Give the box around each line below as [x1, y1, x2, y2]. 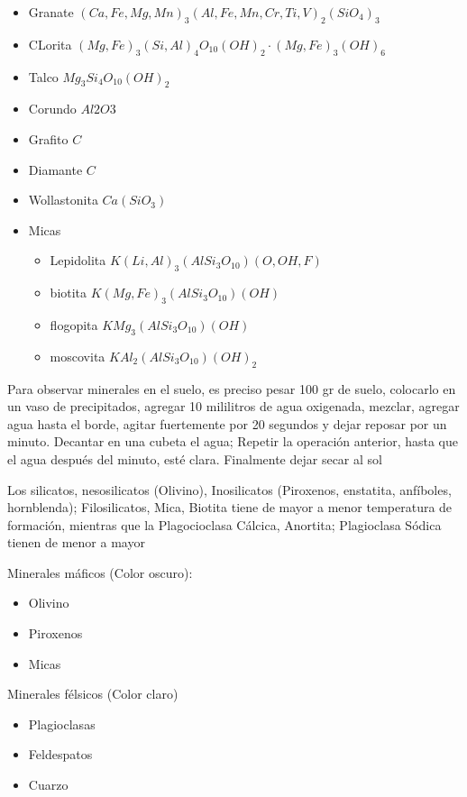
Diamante [28, 160, 83, 179]
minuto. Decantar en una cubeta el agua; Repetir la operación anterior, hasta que [7, 432, 459, 451]
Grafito [28, 129, 69, 148]
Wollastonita [28, 190, 98, 209]
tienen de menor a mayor [7, 533, 145, 552]
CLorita [28, 34, 72, 53]
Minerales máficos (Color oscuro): [7, 563, 193, 582]
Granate [28, 3, 74, 21]
